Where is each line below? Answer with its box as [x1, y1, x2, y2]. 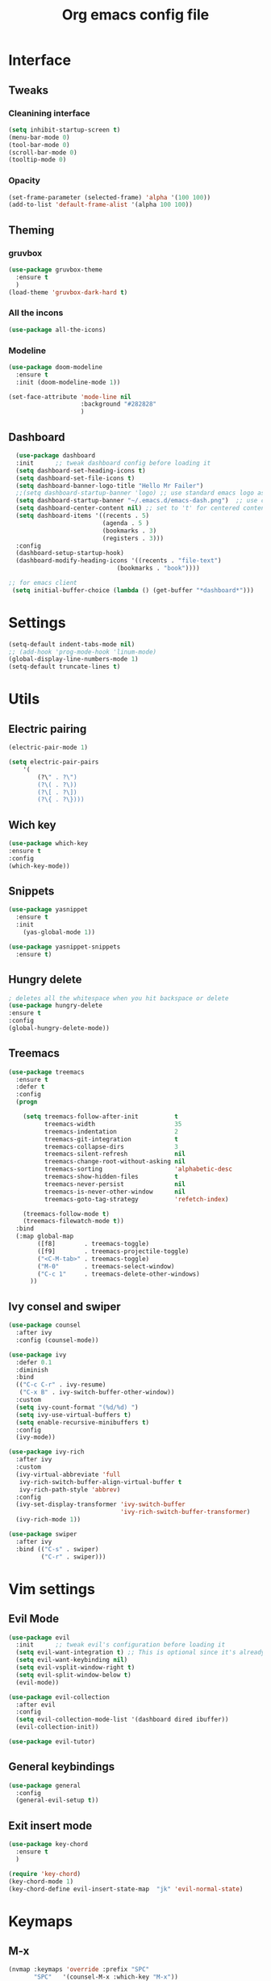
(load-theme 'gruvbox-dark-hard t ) [8, 288, 128, 297]
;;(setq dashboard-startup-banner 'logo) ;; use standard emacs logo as [15, 489, 265, 498]
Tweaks [8, 83, 49, 97]
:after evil [15, 1701, 56, 1709]
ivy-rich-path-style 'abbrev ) [19, 1485, 121, 1494]
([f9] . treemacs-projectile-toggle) [37, 1247, 190, 1255]
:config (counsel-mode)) [15, 1335, 99, 1344]
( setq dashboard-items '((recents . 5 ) [15, 511, 150, 520]
